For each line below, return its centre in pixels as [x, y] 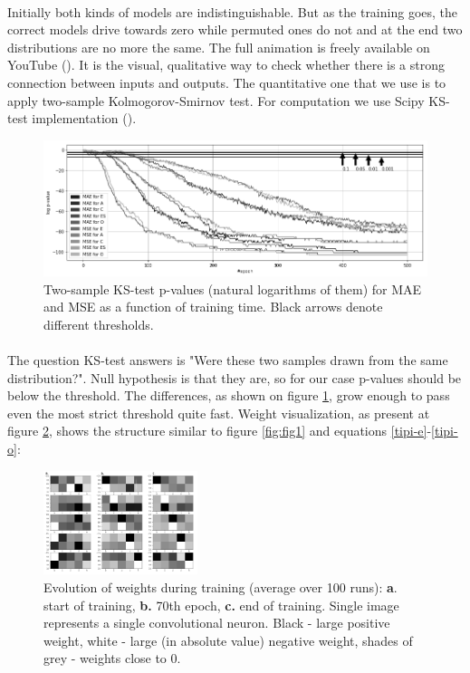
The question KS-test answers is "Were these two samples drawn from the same [228, 359]
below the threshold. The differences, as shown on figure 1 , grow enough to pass [229, 395]
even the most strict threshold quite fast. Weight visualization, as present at [219, 413]
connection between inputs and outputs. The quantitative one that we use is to [227, 82]
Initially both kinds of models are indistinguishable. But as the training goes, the [233, 11]
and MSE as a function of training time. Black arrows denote [213, 307]
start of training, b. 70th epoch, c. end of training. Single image [221, 605]
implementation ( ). [84, 118]
